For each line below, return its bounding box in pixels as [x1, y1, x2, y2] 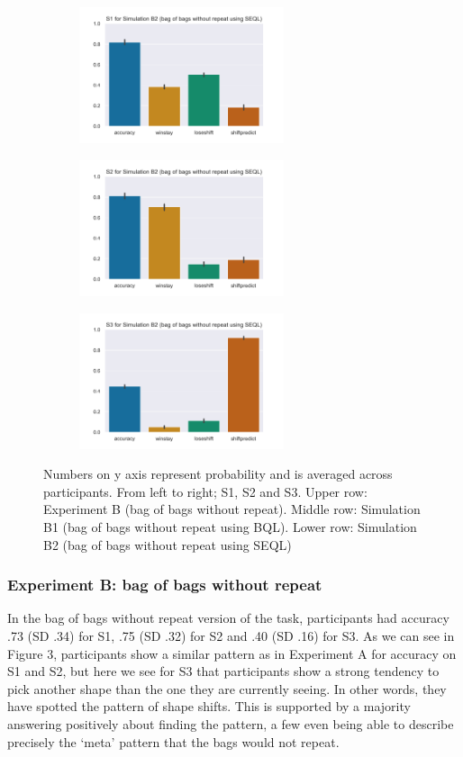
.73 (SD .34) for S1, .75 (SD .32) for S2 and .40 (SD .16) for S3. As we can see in [7, 626, 455, 645]
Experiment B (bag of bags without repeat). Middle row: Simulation [43, 500, 421, 518]
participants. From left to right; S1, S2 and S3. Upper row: [43, 482, 368, 500]
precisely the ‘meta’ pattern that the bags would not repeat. [7, 732, 340, 751]
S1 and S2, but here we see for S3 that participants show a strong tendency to [7, 662, 440, 680]
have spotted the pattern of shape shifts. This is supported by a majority [7, 697, 411, 716]
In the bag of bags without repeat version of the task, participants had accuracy [7, 608, 449, 627]
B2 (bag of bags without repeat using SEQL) [43, 535, 292, 554]
